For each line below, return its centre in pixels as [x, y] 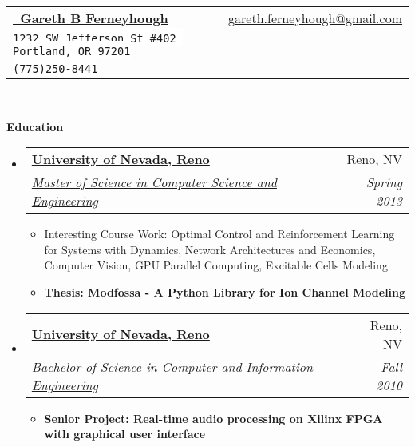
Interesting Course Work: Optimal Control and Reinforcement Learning [219, 234]
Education [35, 126]
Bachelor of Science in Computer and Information [172, 366]
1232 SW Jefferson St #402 [95, 38]
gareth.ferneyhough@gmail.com [315, 18]
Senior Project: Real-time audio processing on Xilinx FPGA [213, 418]
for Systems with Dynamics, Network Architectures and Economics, [210, 249]
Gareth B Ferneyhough [94, 18]
